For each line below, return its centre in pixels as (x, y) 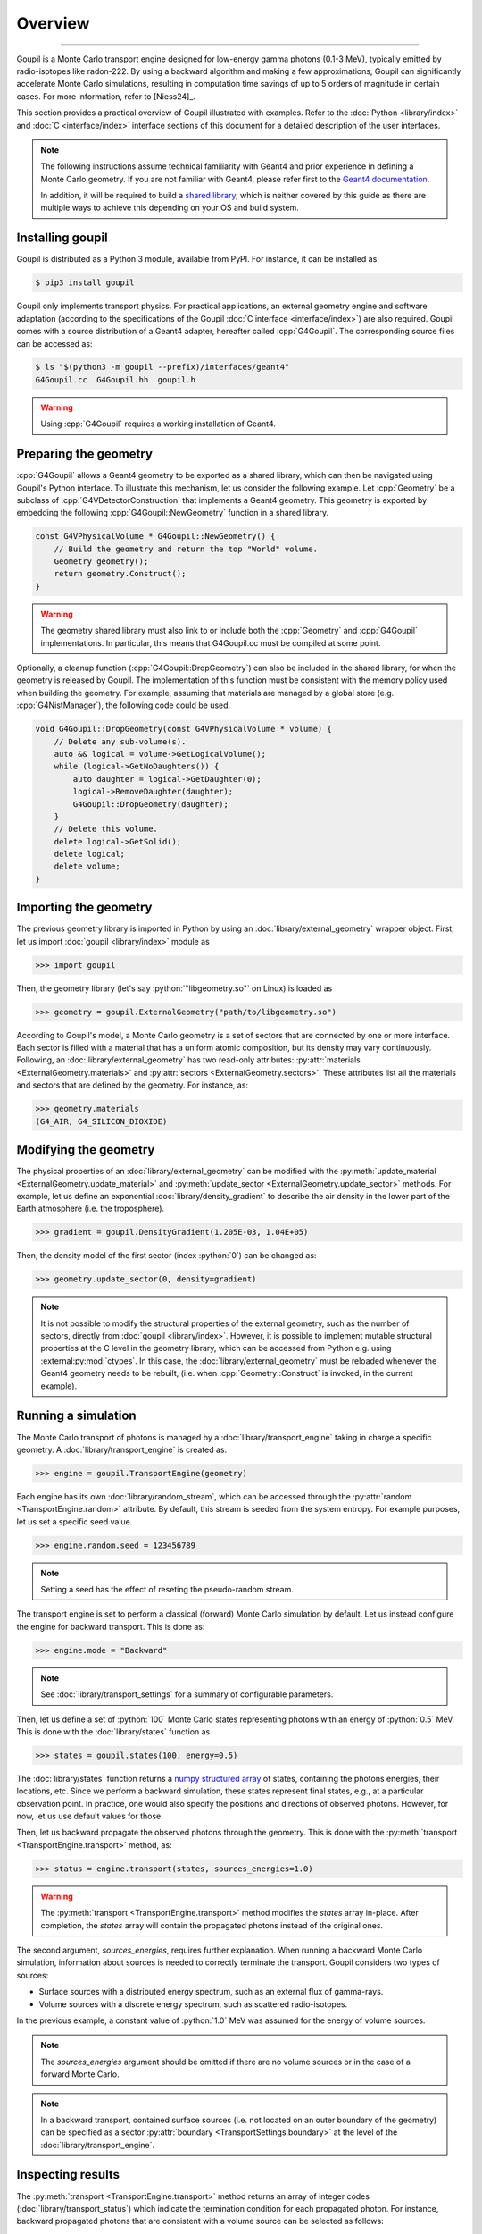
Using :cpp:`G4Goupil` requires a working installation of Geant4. (158, 424)
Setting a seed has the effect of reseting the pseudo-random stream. (167, 1589)
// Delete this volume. (106, 829)
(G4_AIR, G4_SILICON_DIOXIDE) (101, 1121)
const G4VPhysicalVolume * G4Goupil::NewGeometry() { (155, 537)
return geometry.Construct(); (120, 574)
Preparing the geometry (85, 454)
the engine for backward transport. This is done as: (111, 1626)
